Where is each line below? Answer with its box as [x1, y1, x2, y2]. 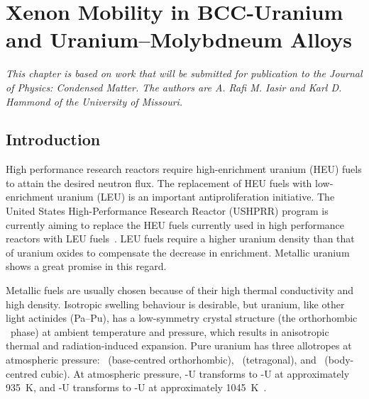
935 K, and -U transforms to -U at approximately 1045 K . [6, 380, 267, 395]
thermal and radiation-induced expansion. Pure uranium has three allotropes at [6, 338, 352, 353]
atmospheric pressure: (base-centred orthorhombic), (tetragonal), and [6, 352, 316, 367]
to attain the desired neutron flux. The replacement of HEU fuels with [6, 175, 312, 190]
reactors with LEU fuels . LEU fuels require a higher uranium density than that [6, 231, 355, 246]
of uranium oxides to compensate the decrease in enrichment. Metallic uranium [6, 245, 350, 259]
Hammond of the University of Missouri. [6, 94, 183, 108]
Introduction [6, 128, 101, 150]
